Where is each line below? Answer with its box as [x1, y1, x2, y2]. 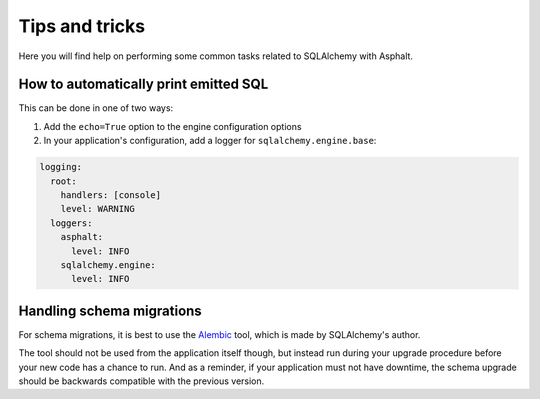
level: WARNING [60, 203, 135, 215]
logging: [39, 161, 83, 173]
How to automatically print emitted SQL [18, 76, 269, 93]
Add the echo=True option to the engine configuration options [43, 120, 302, 132]
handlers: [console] [60, 190, 162, 200]
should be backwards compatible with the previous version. [18, 375, 265, 387]
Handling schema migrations [18, 302, 202, 319]
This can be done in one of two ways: [18, 102, 174, 114]
